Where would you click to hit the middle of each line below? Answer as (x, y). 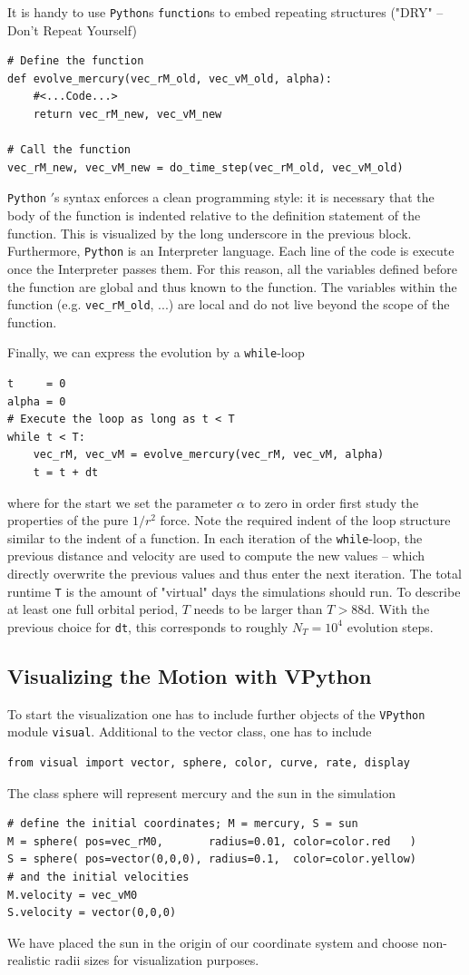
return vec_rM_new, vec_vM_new (127, 115)
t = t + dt (66, 472)
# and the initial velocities (98, 877)
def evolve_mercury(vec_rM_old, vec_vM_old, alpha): (170, 78)
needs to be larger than (258, 609)
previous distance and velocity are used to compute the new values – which (216, 556)
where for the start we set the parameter (120, 502)
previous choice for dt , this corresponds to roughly (148, 626)
